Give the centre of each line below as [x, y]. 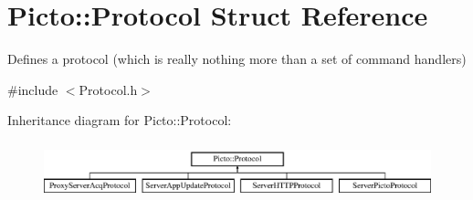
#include [33, 89]
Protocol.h [108, 89]
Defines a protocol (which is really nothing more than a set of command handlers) [237, 59]
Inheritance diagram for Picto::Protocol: [120, 120]
